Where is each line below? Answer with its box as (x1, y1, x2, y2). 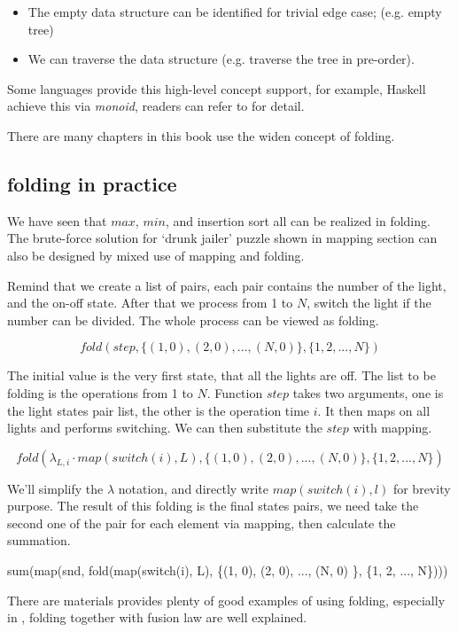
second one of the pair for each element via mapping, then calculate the (7, 513, 396, 532)
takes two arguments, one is (292, 383, 444, 402)
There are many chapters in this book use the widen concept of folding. (7, 126, 395, 144)
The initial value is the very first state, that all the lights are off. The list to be (7, 366, 436, 385)
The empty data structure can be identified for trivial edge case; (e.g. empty (27, 3, 442, 20)
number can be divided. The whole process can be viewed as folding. (7, 310, 379, 329)
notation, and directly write (118, 479, 268, 497)
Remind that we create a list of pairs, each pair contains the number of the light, (7, 276, 446, 294)
